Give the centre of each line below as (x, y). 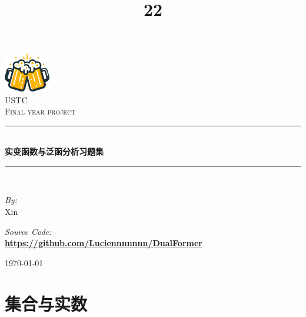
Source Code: (28, 231)
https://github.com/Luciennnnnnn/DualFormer (104, 243)
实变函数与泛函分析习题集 (54, 151)
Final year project (40, 111)
